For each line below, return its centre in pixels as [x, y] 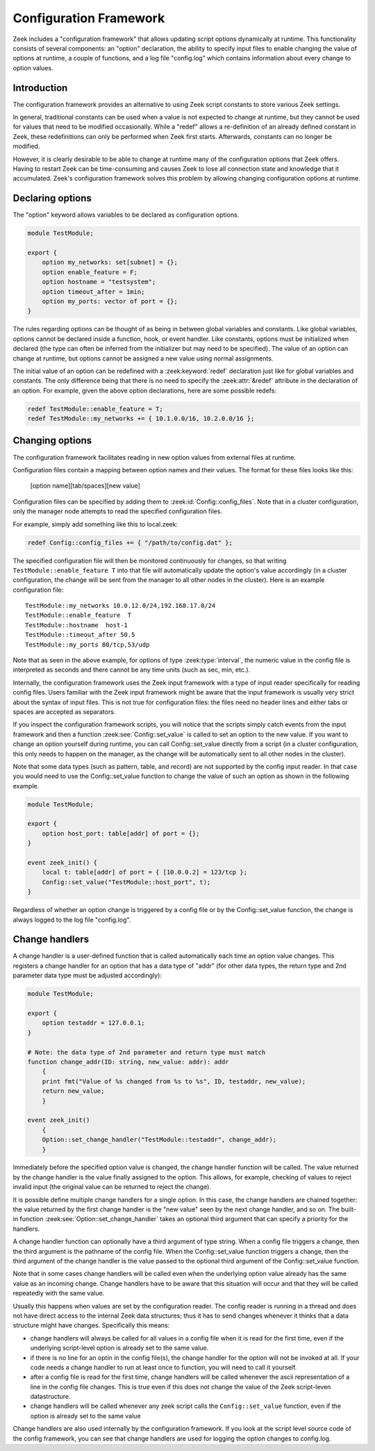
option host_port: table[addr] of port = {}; [121, 833]
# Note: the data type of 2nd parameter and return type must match [147, 1052]
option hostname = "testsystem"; [99, 282]
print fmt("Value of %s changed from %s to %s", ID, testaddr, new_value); [174, 1081]
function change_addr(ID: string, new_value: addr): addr [128, 1062]
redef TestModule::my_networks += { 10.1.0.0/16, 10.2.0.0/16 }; [141, 419]
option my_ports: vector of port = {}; [110, 301]
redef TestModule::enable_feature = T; [95, 409]
